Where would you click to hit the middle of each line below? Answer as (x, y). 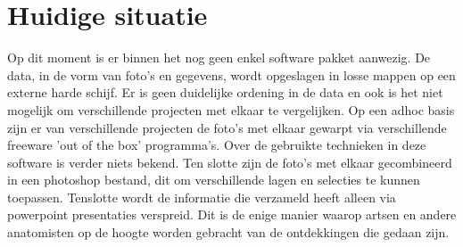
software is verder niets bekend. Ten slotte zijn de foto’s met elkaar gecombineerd (230, 162)
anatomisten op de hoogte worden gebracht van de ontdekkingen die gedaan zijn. (228, 232)
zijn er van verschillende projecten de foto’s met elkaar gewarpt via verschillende (227, 127)
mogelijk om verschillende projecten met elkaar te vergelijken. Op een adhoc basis (231, 109)
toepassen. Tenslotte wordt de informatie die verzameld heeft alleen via (202, 197)
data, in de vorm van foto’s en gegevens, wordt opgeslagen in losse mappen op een (231, 74)
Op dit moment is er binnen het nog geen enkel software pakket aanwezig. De (219, 58)
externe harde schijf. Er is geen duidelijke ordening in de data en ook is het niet (225, 92)
